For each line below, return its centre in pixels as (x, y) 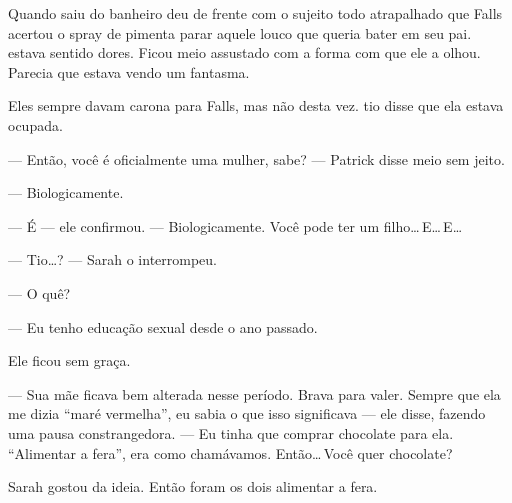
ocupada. (35, 124)
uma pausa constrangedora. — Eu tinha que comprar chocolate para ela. (231, 432)
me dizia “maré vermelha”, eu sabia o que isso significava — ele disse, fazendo (247, 413)
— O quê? (39, 292)
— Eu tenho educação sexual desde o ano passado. (163, 326)
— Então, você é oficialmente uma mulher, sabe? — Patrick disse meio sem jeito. (256, 158)
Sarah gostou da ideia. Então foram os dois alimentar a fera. (193, 486)
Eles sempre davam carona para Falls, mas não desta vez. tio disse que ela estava (256, 105)
